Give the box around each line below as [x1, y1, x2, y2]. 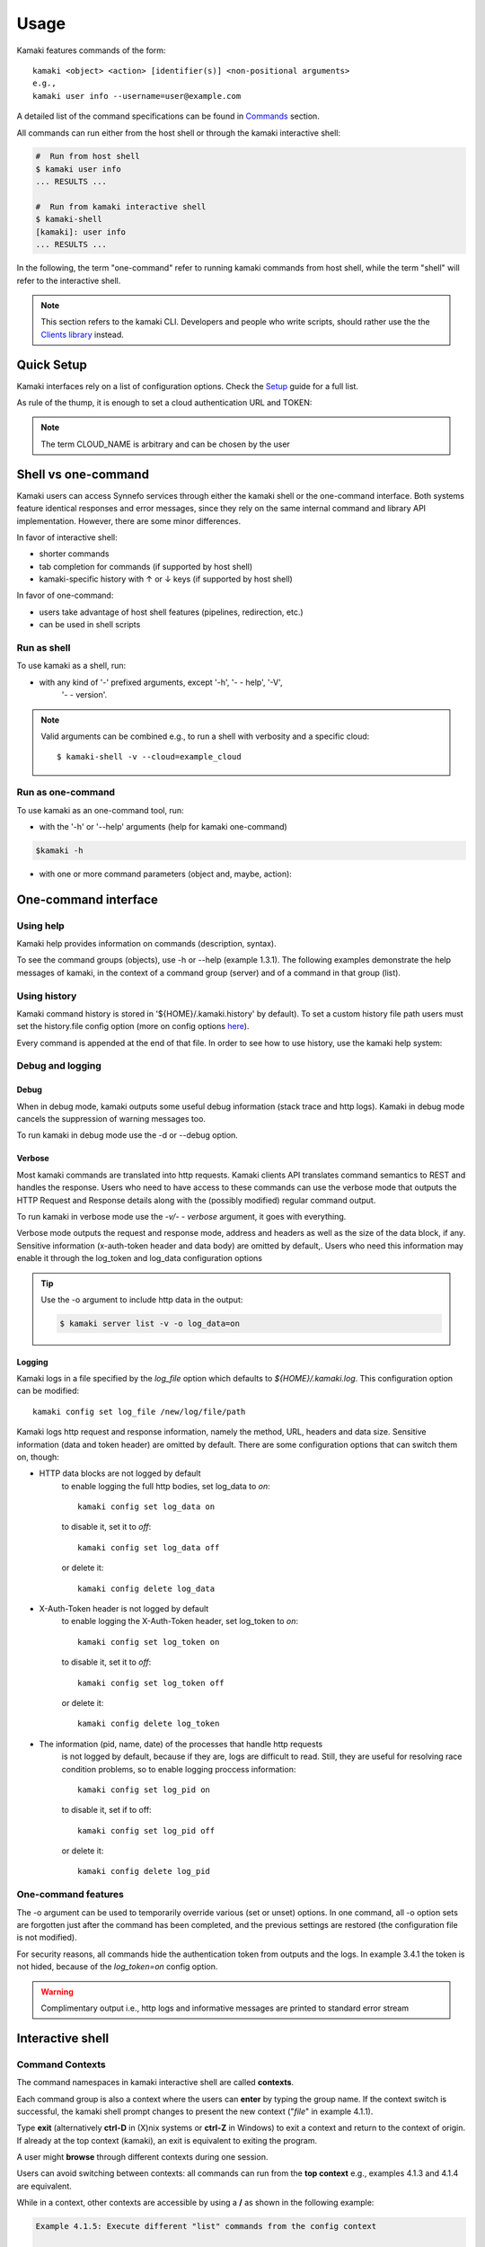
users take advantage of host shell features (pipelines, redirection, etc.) [39, 607, 304, 617]
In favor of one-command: [16, 590, 114, 601]
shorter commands [39, 548, 110, 559]
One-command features [16, 1888, 125, 1901]
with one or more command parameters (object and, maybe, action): [39, 868, 292, 879]
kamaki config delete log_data [77, 1583, 216, 1594]
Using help [16, 919, 65, 932]
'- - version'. [61, 689, 108, 700]
